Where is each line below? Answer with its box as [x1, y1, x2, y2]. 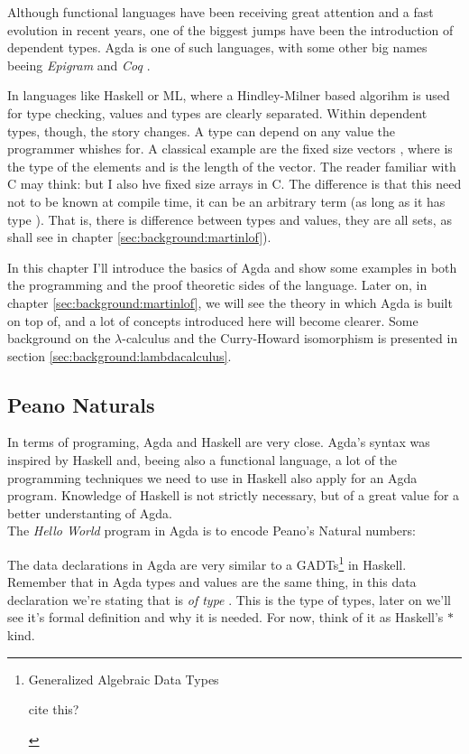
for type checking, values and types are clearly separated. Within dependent [7, 103, 428, 122]
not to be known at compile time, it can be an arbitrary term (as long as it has [7, 191, 446, 210]
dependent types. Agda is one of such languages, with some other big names [7, 38, 428, 57]
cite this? [28, 700, 79, 719]
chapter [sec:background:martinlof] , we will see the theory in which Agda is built [7, 293, 453, 312]
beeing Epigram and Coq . [7, 55, 151, 74]
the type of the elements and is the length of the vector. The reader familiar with [7, 156, 456, 175]
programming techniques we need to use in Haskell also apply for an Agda [7, 468, 418, 487]
